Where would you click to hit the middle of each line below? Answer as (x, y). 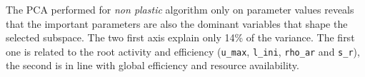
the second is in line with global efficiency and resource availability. (152, 65)
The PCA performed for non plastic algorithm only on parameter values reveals (180, 9)
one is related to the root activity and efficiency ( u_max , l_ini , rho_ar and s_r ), (183, 51)
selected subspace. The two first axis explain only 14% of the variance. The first (180, 37)
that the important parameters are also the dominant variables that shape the (177, 23)
